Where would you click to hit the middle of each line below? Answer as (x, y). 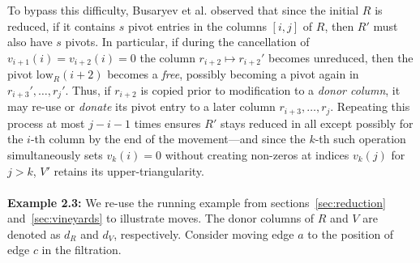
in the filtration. (81, 250)
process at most (46, 123)
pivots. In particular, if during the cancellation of (187, 42)
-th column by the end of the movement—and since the (168, 139)
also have (30, 42)
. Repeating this (370, 106)
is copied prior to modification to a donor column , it (270, 89)
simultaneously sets (55, 154)
